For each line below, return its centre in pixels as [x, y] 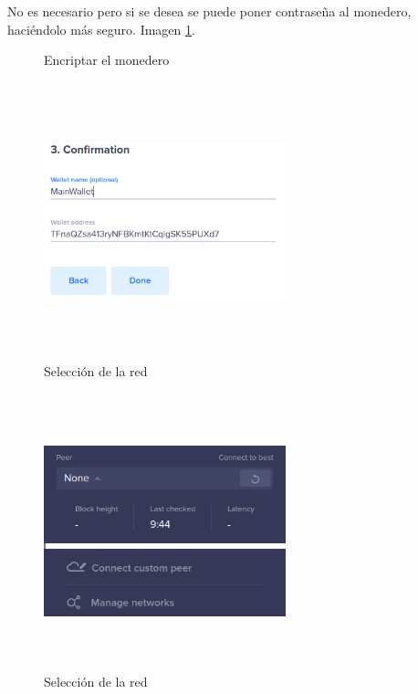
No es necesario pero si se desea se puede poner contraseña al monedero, [209, 11]
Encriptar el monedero [107, 60]
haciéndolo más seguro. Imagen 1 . [101, 29]
